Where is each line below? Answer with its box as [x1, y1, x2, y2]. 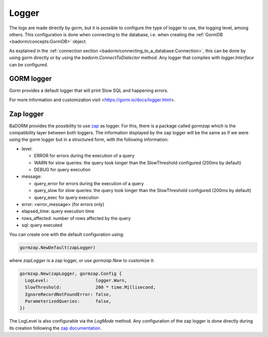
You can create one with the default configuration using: [9, 231, 125, 237]
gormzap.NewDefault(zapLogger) [19, 245, 96, 250]
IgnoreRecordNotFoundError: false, [25, 291, 112, 297]
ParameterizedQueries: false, [25, 298, 112, 304]
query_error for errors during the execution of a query [34, 180, 144, 186]
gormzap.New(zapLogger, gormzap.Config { [19, 270, 122, 276]
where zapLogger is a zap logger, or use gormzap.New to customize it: [9, 257, 155, 263]
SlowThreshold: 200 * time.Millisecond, [25, 284, 156, 290]
